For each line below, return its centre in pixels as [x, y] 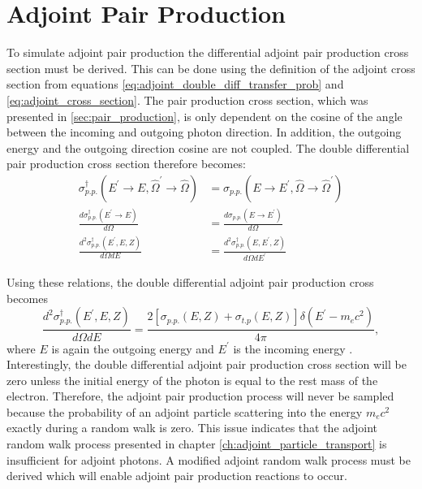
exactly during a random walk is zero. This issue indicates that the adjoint [192, 428]
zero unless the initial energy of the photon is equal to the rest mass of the [192, 380]
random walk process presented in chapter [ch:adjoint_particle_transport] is [197, 444]
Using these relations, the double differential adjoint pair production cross [190, 282]
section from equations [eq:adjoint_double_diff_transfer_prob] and [175, 84]
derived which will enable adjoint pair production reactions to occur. [177, 476]
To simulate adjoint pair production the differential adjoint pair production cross [208, 52]
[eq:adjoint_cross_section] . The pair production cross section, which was [187, 100]
